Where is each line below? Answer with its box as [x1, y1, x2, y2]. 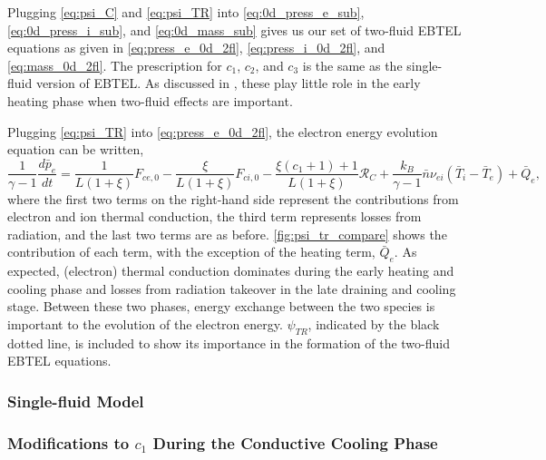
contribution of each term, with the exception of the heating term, [7, 242, 375, 261]
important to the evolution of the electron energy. [7, 314, 283, 333]
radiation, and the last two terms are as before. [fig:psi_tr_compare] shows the [7, 224, 447, 243]
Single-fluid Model [7, 389, 144, 412]
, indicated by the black [307, 314, 440, 333]
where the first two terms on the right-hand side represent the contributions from [7, 189, 459, 208]
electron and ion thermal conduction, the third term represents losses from [7, 207, 422, 226]
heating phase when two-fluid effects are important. [7, 91, 293, 110]
